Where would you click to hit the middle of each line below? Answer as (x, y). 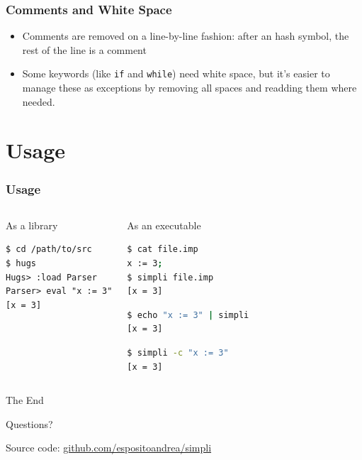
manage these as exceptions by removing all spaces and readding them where (190, 88)
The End (25, 400)
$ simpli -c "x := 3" (178, 353)
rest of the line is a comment (84, 49)
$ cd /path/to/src (49, 250)
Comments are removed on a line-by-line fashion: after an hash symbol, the (186, 36)
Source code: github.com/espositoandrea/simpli (109, 448)
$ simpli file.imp (170, 277)
